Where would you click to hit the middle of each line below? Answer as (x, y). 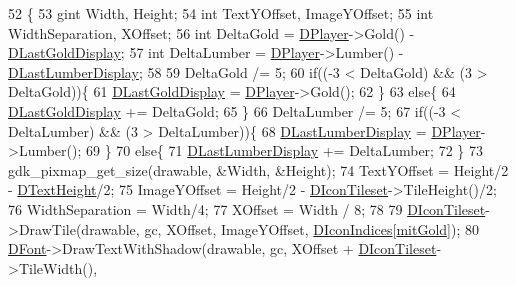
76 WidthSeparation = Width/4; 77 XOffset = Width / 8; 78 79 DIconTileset (247, 208)
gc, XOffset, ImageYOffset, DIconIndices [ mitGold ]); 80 (311, 228)
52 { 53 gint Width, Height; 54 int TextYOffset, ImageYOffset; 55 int (221, 13)
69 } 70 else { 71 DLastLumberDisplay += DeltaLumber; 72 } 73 (284, 150)
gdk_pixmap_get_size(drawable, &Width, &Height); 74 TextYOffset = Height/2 (258, 169)
